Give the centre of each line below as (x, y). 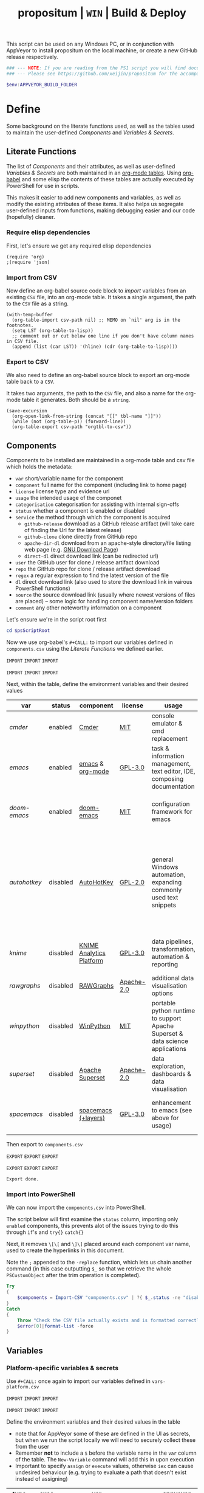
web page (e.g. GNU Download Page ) (71, 550)
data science (170, 1041)
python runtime (173, 1011)
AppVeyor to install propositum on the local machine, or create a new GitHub (102, 50)
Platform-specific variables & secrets (63, 1368)
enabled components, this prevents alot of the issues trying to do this (93, 1226)
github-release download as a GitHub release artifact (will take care (109, 524)
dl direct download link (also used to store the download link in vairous (104, 582)
